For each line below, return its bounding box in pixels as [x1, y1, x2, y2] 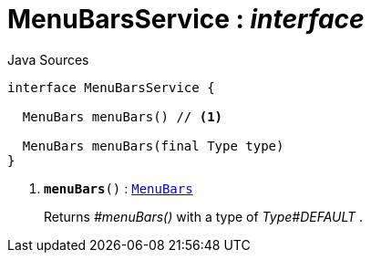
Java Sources [7, 51, 89, 68]
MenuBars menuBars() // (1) [22, 109, 223, 124]
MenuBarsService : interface [7, 4, 365, 35]
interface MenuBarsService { [7, 79, 215, 95]
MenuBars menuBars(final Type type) [22, 138, 284, 153]
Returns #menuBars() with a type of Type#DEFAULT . [44, 208, 364, 224]
